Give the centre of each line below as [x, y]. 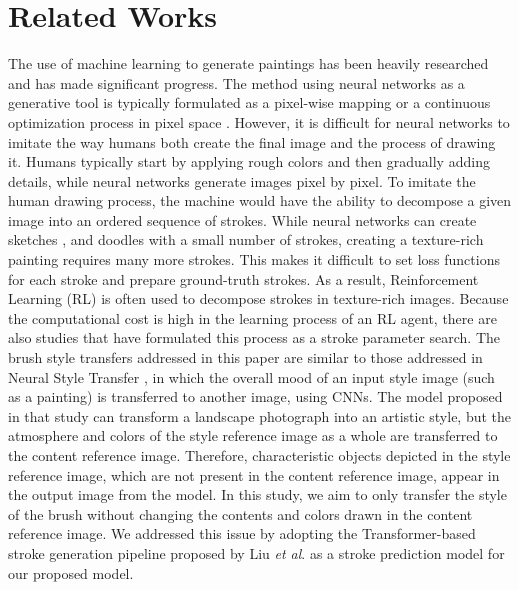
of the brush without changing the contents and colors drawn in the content [240, 513]
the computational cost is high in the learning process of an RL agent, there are [252, 317]
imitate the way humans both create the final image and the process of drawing [252, 141]
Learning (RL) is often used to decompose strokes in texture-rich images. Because [258, 298]
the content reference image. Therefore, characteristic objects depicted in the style [259, 455]
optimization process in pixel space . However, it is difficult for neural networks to [259, 121]
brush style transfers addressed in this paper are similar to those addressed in [245, 357]
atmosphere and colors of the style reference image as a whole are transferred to [253, 435]
